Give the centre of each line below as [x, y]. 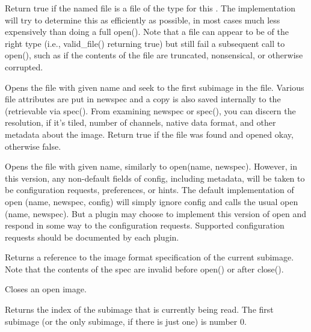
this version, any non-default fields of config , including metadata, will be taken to [155, 178]
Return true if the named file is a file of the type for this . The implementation [150, 8]
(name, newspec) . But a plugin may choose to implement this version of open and [156, 213]
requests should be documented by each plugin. [92, 237]
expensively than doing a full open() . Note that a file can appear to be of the [147, 32]
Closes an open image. [46, 289]
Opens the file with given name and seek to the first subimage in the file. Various [155, 87]
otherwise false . [33, 146]
